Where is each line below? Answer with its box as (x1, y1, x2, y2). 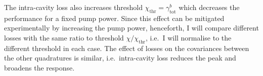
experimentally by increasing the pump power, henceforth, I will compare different (4, 22, 259, 33)
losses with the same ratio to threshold (4, 32, 124, 42)
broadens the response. (4, 62, 75, 72)
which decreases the (179, 2, 240, 12)
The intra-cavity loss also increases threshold (4, 2, 143, 12)
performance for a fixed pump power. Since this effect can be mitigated (4, 12, 225, 23)
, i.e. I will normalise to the (145, 32, 232, 42)
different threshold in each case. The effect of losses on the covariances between (4, 42, 249, 53)
